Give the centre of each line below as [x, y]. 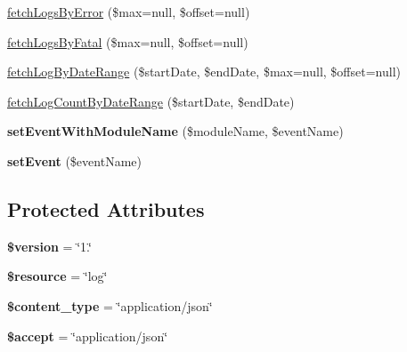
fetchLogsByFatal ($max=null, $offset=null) [128, 41]
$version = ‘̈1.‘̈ [49, 246]
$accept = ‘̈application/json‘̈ [88, 336]
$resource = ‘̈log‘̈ [57, 276]
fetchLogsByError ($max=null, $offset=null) [129, 12]
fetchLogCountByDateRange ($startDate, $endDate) [151, 101]
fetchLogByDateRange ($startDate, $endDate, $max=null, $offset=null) [204, 72]
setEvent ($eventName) [74, 160]
